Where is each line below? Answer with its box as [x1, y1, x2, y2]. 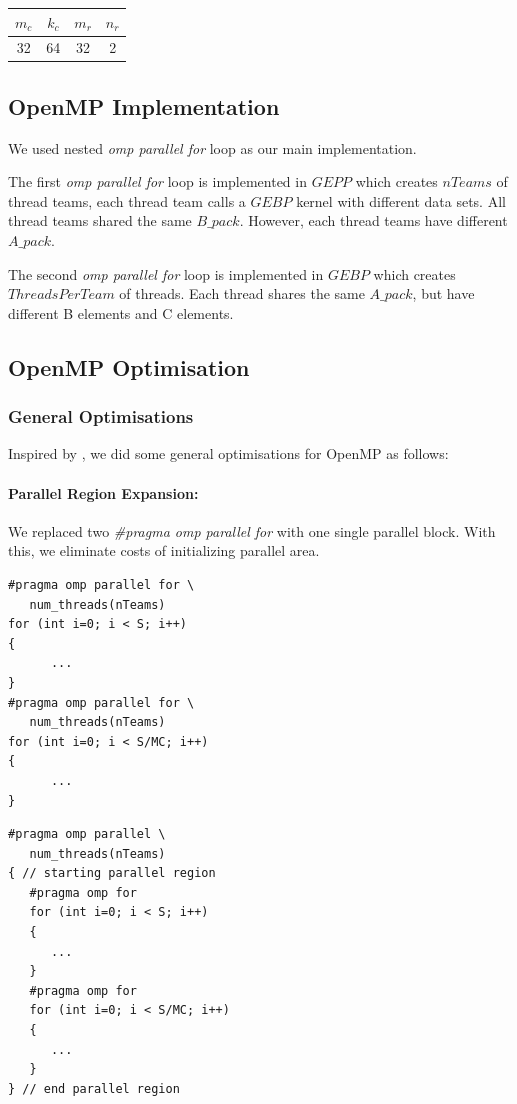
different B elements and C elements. [8, 302, 234, 323]
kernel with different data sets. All [296, 190, 506, 211]
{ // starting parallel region [8, 866, 216, 881]
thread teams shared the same [8, 210, 192, 231]
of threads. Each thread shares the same [119, 283, 365, 304]
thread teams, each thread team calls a [8, 190, 246, 211]
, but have [412, 283, 475, 304]
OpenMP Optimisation [8, 351, 250, 382]
